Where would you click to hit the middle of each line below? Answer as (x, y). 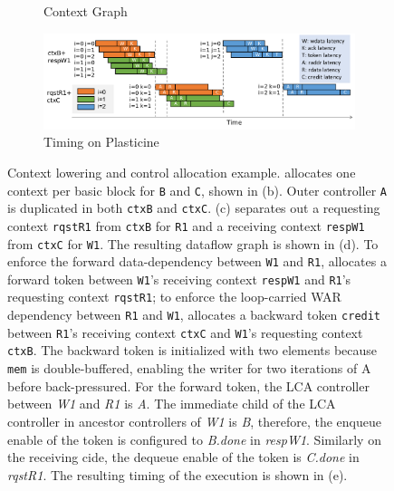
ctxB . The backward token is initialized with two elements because (192, 350)
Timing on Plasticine (101, 142)
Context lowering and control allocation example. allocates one (182, 172)
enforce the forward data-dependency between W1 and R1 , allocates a (197, 261)
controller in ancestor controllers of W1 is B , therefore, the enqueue (194, 421)
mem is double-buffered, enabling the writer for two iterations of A (189, 368)
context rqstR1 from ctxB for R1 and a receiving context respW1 (186, 225)
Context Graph (86, 11)
